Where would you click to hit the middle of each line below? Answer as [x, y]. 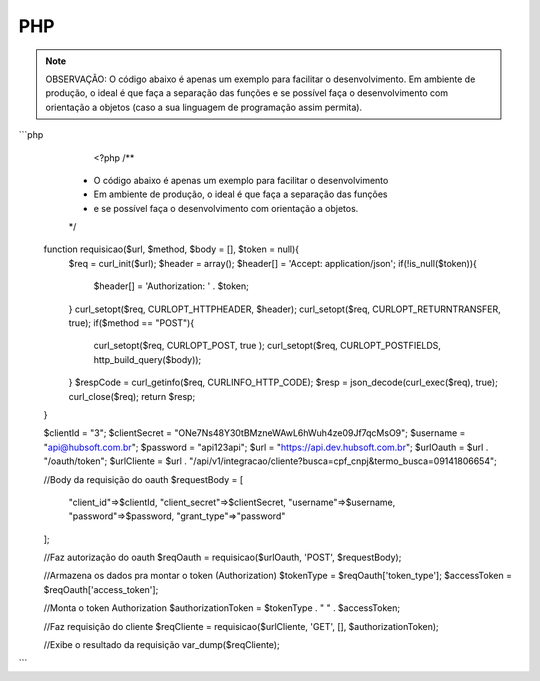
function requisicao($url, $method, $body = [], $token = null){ [171, 249]
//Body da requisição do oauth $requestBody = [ [143, 479]
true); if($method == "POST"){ [131, 323]
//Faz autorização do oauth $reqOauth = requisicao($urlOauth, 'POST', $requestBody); [222, 557]
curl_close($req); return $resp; [132, 396]
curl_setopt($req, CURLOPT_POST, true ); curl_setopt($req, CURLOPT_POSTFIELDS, [267, 346]
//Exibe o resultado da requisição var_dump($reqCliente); [161, 645]
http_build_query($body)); [147, 359]
